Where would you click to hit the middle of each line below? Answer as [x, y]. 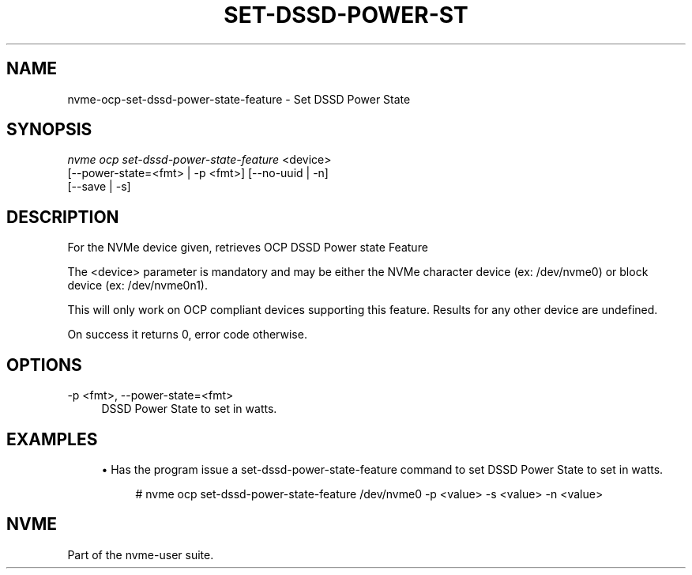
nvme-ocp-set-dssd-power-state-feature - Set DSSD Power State [239, 99]
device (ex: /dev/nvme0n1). [137, 286]
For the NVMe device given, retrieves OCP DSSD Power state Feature [248, 248]
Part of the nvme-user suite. [141, 554]
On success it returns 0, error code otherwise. [187, 335]
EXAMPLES [52, 439]
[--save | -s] [99, 187]
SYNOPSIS [49, 130]
